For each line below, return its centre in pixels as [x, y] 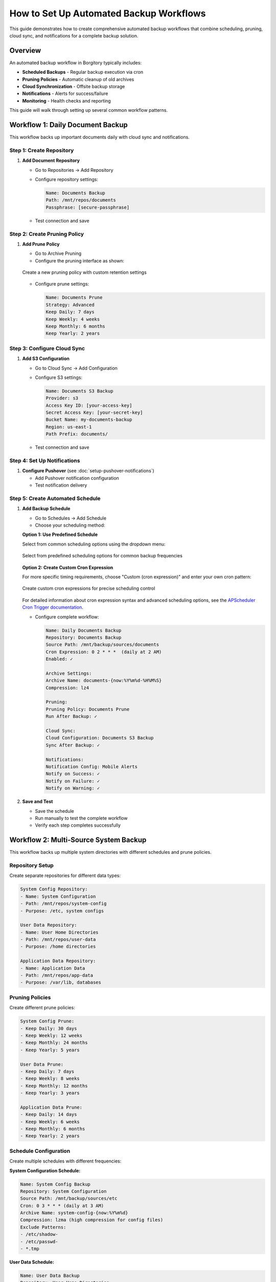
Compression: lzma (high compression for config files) [92, 1220]
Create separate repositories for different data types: [65, 876]
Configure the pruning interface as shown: [80, 261]
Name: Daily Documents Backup [84, 630]
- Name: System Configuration [58, 896]
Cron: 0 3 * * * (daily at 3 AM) [62, 1206]
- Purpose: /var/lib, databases [61, 983]
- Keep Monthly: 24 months [54, 1043]
